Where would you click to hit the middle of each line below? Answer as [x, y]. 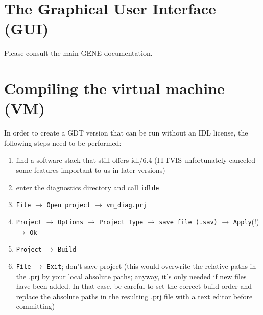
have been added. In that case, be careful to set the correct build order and [134, 286]
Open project [69, 205]
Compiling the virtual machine [114, 88]
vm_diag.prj [127, 205]
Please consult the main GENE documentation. [78, 53]
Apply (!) [246, 221]
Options [71, 222]
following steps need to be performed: [63, 142]
